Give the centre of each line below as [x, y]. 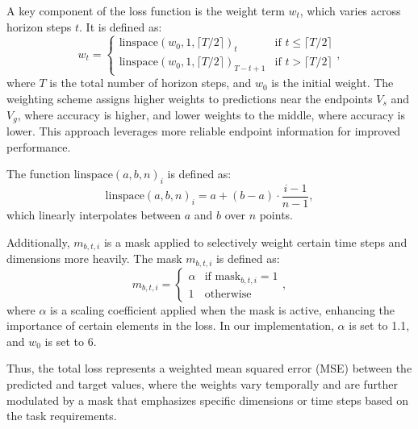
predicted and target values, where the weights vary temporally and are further [203, 383]
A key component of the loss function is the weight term [146, 10]
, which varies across [350, 10]
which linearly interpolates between [94, 215]
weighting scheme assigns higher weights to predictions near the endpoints [190, 98]
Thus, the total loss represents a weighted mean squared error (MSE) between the [209, 368]
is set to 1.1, [379, 325]
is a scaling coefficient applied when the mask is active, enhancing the [222, 309]
